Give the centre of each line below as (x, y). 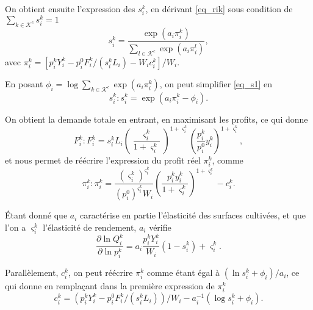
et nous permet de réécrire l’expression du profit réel (103, 160)
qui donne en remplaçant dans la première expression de (110, 286)
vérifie (160, 227)
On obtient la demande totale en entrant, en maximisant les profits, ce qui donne (156, 119)
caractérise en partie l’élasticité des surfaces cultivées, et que (193, 215)
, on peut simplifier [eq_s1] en (216, 83)
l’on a (16, 227)
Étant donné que (36, 215)
